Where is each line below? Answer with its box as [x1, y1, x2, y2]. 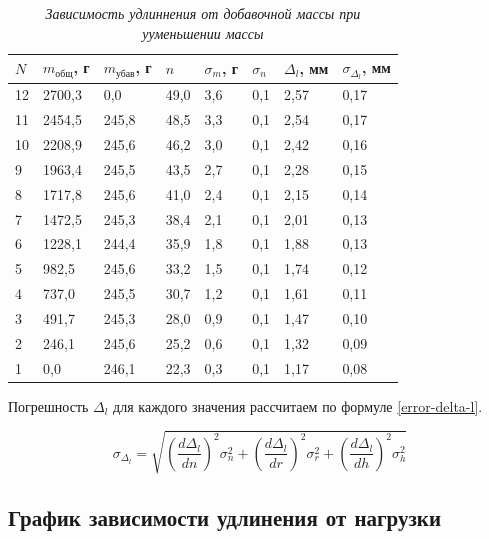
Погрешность [8, 395, 89, 416]
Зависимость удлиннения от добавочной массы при [45, 3, 361, 23]
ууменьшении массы [142, 22, 264, 43]
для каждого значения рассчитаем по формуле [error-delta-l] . [113, 395, 483, 416]
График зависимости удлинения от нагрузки [8, 502, 442, 533]
